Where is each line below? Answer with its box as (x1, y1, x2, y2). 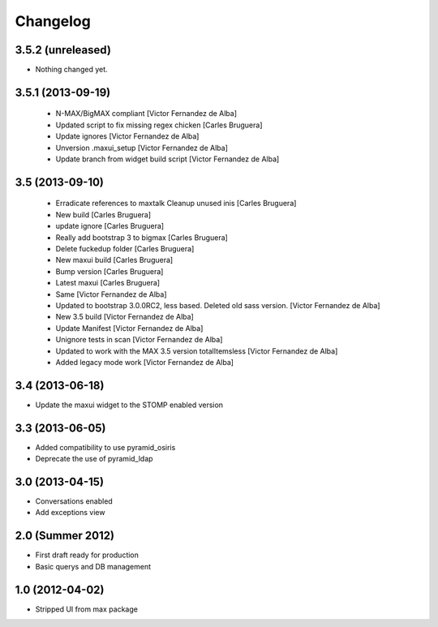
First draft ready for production (35, 550, 140, 560)
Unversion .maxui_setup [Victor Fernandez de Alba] (55, 143, 229, 152)
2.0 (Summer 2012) (15, 529, 115, 543)
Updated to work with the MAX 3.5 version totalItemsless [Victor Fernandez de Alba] (55, 346, 338, 356)
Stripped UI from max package (35, 604, 138, 614)
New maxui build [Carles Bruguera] (55, 256, 174, 265)
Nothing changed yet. (35, 65, 109, 75)
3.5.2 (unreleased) (15, 43, 111, 57)
